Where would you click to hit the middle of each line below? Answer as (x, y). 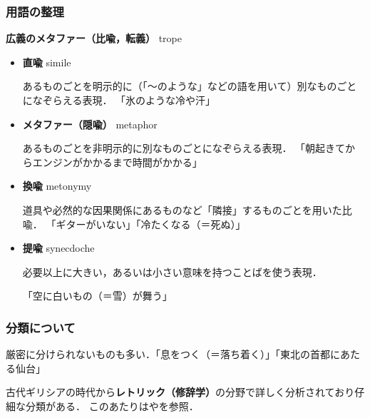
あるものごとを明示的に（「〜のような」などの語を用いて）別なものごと (190, 86)
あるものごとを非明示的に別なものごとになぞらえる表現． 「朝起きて (184, 148)
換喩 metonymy (57, 186)
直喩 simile (47, 62)
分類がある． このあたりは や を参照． (112, 406)
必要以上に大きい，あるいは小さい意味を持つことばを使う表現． (172, 271)
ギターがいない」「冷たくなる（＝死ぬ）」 (151, 224)
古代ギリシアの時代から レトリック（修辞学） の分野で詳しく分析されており (180, 392)
